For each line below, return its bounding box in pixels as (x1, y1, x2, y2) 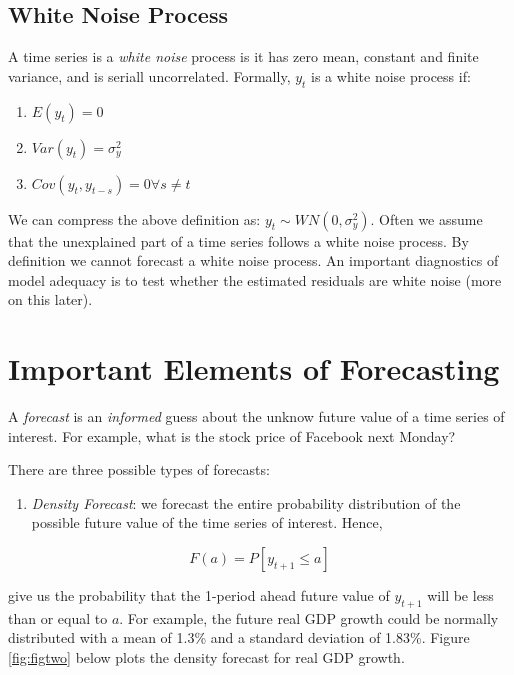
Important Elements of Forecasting (8, 348, 500, 389)
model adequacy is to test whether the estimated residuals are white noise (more (8, 269, 502, 290)
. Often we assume (370, 208, 483, 229)
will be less (427, 585, 494, 606)
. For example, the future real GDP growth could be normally (119, 607, 499, 628)
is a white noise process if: (311, 65, 471, 86)
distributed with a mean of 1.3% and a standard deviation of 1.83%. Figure (8, 627, 470, 648)
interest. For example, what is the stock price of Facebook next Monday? (8, 425, 456, 446)
